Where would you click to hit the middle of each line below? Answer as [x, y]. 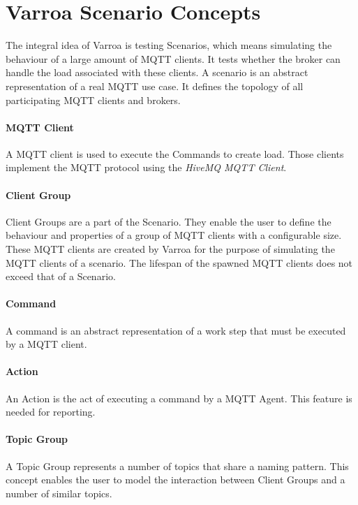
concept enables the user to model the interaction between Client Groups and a [176, 480]
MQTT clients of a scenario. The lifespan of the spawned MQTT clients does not [179, 262]
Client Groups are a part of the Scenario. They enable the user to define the [169, 221]
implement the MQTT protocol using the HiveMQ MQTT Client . [146, 167]
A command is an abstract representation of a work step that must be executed [176, 330]
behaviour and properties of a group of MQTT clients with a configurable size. [174, 235]
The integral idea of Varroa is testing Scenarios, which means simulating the [169, 45]
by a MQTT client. [46, 344]
